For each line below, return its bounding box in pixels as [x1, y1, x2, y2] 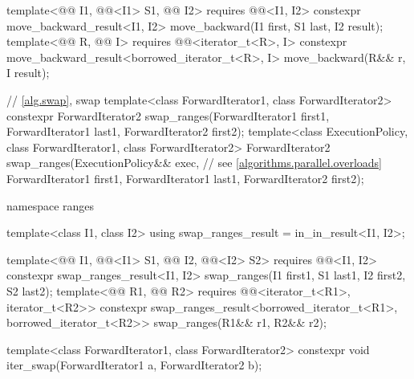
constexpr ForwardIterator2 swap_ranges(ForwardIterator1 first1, [6, 107, 330, 124]
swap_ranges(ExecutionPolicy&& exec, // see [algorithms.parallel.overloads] [6, 154, 382, 171]
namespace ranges [6, 197, 95, 214]
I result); [6, 64, 50, 81]
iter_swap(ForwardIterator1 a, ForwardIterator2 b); [6, 357, 262, 373]
